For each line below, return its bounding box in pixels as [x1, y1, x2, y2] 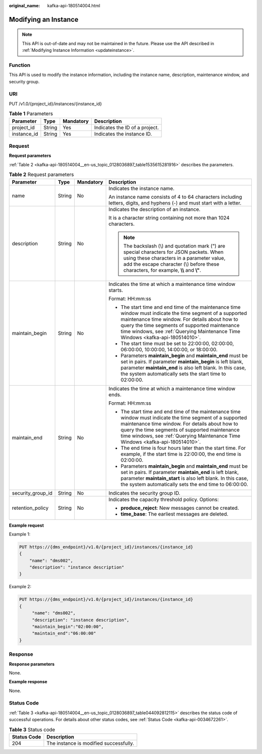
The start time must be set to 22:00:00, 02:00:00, [120, 340, 234, 346]
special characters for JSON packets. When [123, 249, 224, 255]
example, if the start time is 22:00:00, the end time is [120, 451, 242, 457]
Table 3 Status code [9, 726, 55, 733]
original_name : [9, 3, 40, 8]
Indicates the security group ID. [108, 489, 180, 496]
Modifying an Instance [9, 15, 79, 24]
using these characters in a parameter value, [123, 254, 226, 261]
